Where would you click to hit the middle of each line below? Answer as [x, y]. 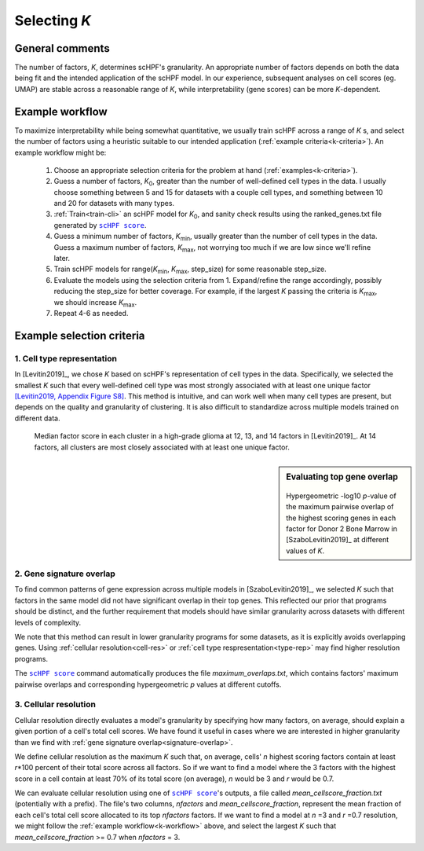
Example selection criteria [80, 335]
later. [62, 259]
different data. [37, 418]
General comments [62, 48]
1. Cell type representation [66, 358]
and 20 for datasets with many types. [114, 204]
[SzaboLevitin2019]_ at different [338, 540]
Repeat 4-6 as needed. [91, 313]
